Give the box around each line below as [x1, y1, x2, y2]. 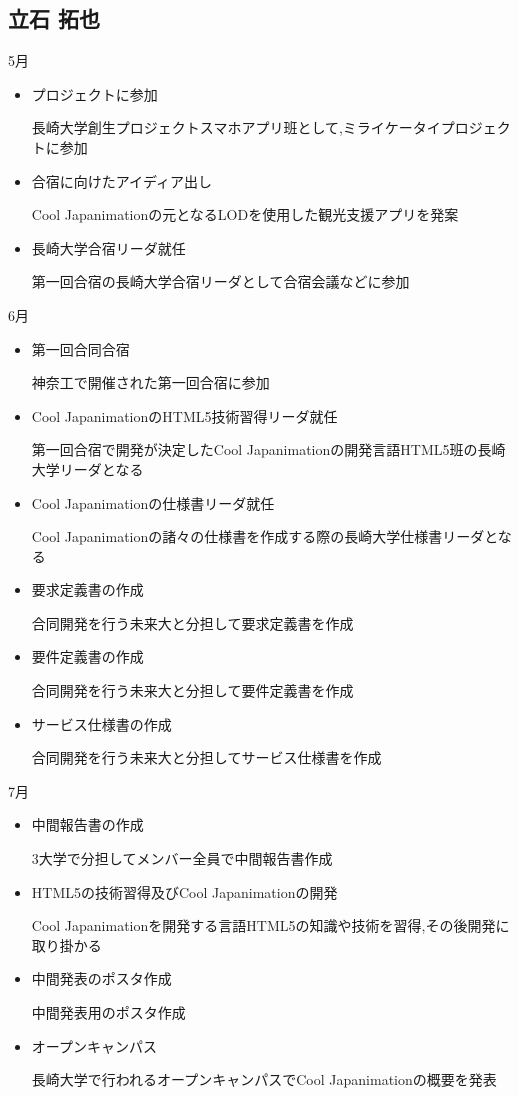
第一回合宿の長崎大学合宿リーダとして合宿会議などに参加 [31, 271, 410, 292]
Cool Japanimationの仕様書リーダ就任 [31, 492, 275, 513]
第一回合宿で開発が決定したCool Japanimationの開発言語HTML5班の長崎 [31, 439, 506, 460]
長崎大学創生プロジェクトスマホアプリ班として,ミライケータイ [31, 117, 441, 138]
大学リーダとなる [31, 458, 144, 479]
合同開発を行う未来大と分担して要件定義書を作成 [31, 680, 354, 701]
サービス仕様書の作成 [31, 713, 172, 734]
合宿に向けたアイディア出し [31, 170, 213, 191]
